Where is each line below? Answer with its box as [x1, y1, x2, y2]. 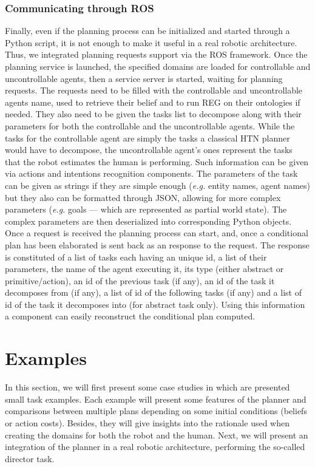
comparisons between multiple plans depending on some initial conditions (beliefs [5, 404, 307, 417]
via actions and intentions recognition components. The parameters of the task [5, 167, 298, 180]
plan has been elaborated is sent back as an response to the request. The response [5, 238, 310, 251]
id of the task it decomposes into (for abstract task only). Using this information [5, 298, 305, 310]
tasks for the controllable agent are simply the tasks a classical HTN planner [5, 131, 290, 144]
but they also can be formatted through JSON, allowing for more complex [5, 191, 281, 203]
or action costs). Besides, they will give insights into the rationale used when [5, 416, 290, 429]
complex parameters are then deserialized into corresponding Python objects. [5, 214, 292, 227]
